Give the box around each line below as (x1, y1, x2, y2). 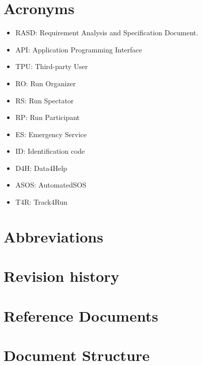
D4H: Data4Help (15, 162, 68, 173)
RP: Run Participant (15, 112, 80, 123)
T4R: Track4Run (15, 197, 68, 207)
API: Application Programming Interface (15, 44, 142, 54)
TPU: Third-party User (15, 61, 88, 72)
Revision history (4, 266, 119, 286)
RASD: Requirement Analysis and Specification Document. (15, 27, 198, 38)
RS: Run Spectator (15, 95, 74, 105)
